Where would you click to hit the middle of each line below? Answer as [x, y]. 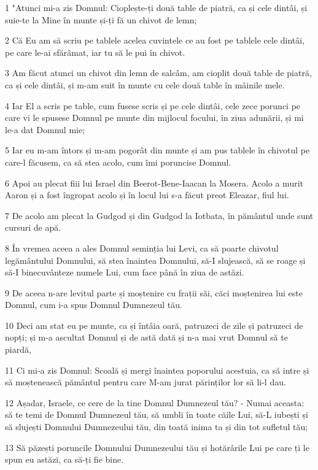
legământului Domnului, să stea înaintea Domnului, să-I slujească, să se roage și [155, 260]
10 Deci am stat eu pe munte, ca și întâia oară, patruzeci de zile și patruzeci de [154, 325]
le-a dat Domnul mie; [45, 129]
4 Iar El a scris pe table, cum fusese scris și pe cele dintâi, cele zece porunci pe [153, 105]
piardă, [18, 349]
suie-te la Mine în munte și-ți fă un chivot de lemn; [101, 19]
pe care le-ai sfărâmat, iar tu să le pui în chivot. [95, 52]
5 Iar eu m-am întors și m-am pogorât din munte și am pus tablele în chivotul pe [157, 150]
